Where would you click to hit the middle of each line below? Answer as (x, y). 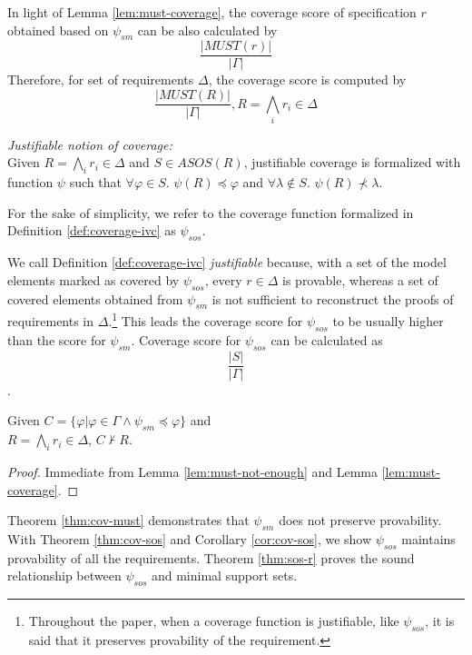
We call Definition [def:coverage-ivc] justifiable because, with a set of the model (227, 262)
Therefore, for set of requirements (101, 79)
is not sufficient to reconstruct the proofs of (333, 298)
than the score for (57, 339)
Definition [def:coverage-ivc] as (92, 230)
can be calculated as (327, 339)
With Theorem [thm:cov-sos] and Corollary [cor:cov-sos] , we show (190, 538)
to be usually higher (388, 321)
